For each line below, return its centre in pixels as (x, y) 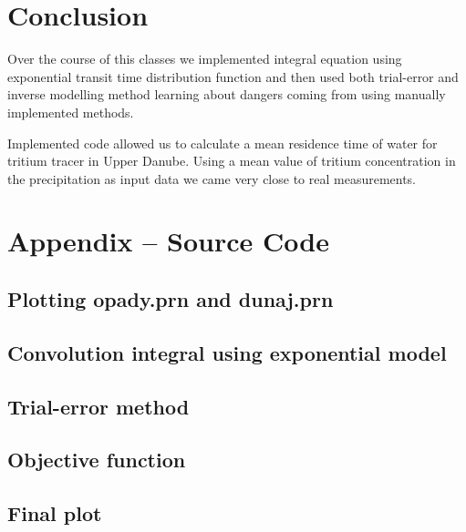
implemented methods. (71, 112)
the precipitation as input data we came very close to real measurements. (212, 178)
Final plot (55, 513)
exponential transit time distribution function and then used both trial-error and (233, 76)
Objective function (97, 460)
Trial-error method (98, 406)
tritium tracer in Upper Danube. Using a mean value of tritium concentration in (232, 161)
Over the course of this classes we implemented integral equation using (205, 59)
